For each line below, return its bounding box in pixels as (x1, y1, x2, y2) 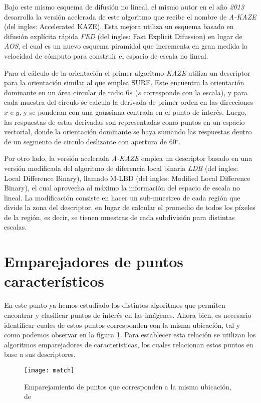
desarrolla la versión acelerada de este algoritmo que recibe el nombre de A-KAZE (4, 11, 256, 22)
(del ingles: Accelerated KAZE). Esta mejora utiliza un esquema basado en (4, 21, 234, 32)
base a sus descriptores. (4, 349, 76, 359)
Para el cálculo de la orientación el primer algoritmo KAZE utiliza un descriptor (4, 67, 250, 78)
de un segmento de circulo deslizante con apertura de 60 (4, 136, 176, 146)
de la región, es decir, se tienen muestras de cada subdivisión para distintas (4, 212, 235, 222)
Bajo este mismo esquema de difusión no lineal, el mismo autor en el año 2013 (4, 2, 244, 12)
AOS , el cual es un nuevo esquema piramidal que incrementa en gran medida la (4, 41, 247, 51)
